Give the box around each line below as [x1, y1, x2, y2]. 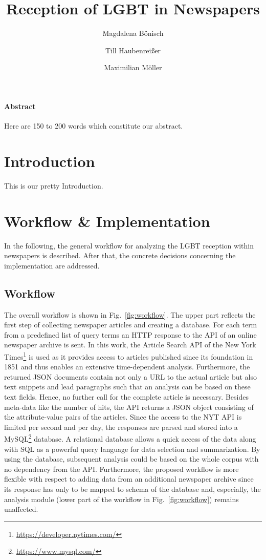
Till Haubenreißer [105, 45, 161, 55]
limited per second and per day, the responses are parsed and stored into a [4, 421, 238, 432]
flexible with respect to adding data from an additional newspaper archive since [4, 473, 254, 484]
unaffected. [4, 504, 38, 514]
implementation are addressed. [4, 260, 100, 271]
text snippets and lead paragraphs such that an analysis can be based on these [4, 381, 251, 392]
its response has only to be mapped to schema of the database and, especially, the [4, 483, 261, 494]
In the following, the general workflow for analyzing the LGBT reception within [4, 240, 254, 251]
